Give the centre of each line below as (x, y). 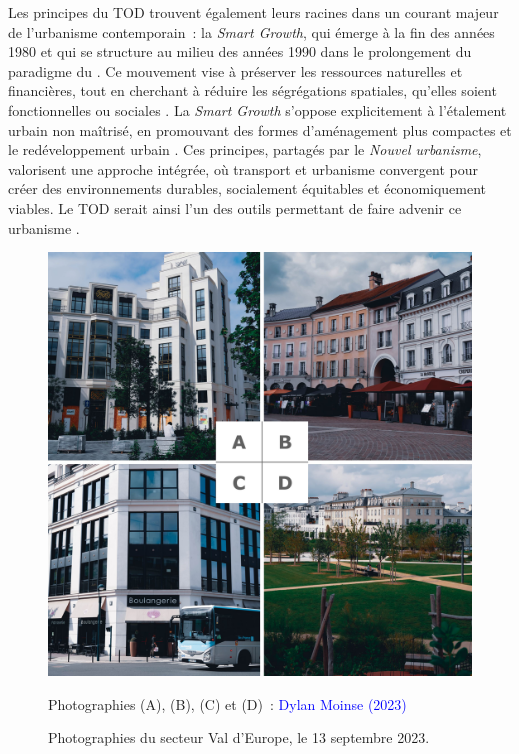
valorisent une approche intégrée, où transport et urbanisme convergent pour (243, 168)
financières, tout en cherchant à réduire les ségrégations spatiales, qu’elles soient (252, 90)
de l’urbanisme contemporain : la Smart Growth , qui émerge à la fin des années (251, 31)
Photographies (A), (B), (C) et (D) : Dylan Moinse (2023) (227, 703)
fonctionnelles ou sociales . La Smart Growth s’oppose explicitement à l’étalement (257, 109)
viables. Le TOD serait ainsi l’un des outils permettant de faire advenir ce (235, 207)
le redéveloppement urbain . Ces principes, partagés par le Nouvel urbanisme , (245, 149)
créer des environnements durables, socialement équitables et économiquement (247, 188)
